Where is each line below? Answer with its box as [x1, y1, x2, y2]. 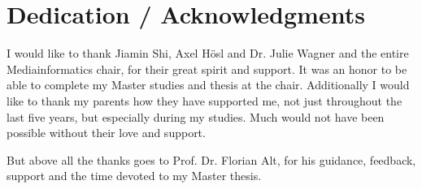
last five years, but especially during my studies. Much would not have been [7, 108, 385, 125]
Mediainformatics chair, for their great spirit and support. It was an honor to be [7, 60, 407, 77]
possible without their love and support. [7, 124, 206, 141]
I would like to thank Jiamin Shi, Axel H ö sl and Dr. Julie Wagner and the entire [7, 45, 409, 62]
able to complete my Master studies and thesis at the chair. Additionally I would [7, 76, 410, 93]
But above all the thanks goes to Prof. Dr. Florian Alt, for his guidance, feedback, [7, 151, 416, 168]
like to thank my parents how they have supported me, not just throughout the [7, 92, 402, 109]
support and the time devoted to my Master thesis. [7, 167, 262, 184]
